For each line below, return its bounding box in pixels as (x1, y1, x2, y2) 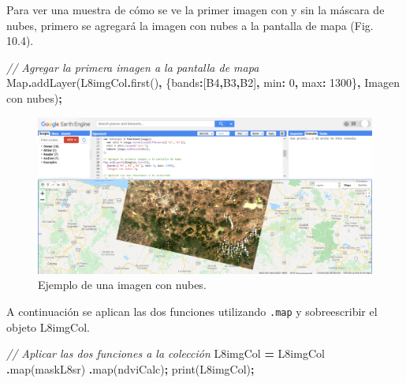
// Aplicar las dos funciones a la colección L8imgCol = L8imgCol (6, 345, 325, 362)
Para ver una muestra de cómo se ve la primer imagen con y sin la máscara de (6, 2, 385, 17)
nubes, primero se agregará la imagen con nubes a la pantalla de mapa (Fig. (6, 17, 374, 33)
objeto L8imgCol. (6, 318, 90, 335)
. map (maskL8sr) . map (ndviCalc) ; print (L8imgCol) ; (6, 360, 255, 377)
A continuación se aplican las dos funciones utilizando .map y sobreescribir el (6, 303, 378, 320)
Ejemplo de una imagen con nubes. (38, 276, 207, 293)
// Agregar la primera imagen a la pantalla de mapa (6, 58, 259, 75)
